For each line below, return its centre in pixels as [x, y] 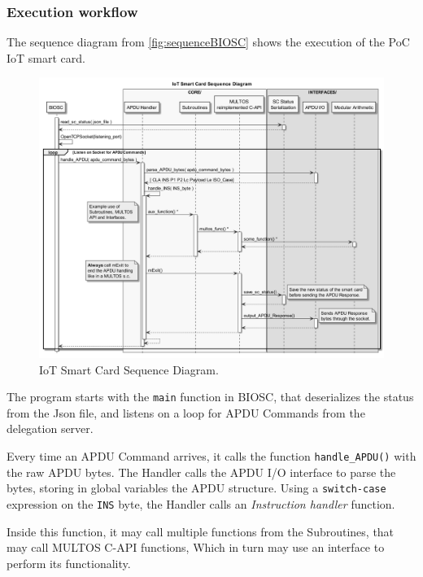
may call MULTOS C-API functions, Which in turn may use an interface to [196, 547]
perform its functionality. [69, 563]
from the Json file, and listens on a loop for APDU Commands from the [186, 412]
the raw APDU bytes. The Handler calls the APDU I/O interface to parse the [201, 472]
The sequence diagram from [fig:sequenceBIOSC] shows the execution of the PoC [208, 42]
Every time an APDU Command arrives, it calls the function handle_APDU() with [211, 455]
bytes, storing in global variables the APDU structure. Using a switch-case [196, 488]
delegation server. [50, 428]
